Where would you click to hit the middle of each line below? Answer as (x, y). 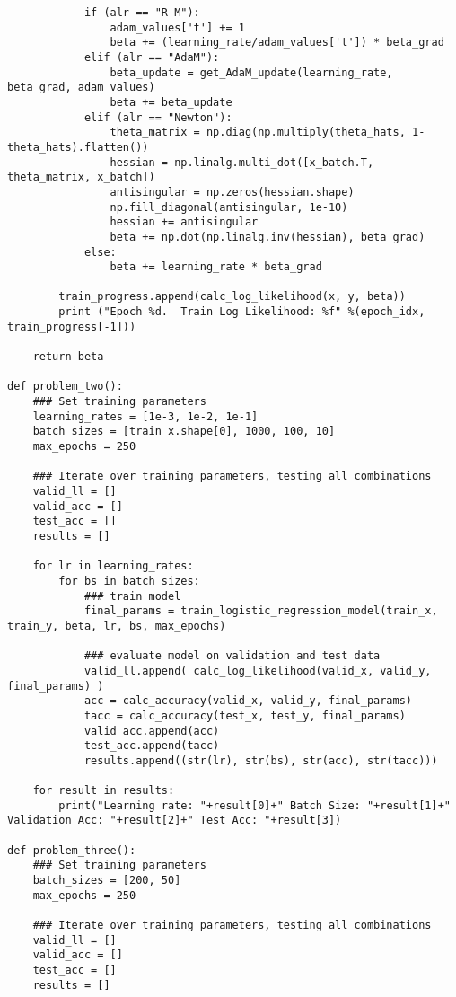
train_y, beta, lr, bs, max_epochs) (117, 626)
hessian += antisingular (184, 222)
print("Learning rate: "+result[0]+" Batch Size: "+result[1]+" (254, 805)
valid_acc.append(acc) (152, 731)
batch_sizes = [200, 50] (107, 881)
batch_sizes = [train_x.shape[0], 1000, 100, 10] (184, 432)
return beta (68, 357)
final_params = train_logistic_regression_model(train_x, (261, 611)
